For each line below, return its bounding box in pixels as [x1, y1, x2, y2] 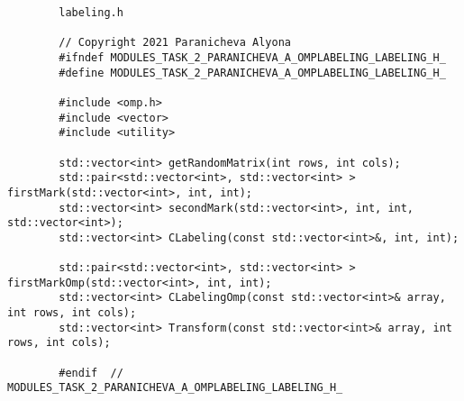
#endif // [59, 366, 123, 379]
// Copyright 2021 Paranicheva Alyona [59, 36, 291, 50]
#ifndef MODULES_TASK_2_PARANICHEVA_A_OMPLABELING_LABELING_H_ [59, 50, 446, 64]
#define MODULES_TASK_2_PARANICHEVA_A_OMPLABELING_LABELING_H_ [59, 66, 446, 79]
